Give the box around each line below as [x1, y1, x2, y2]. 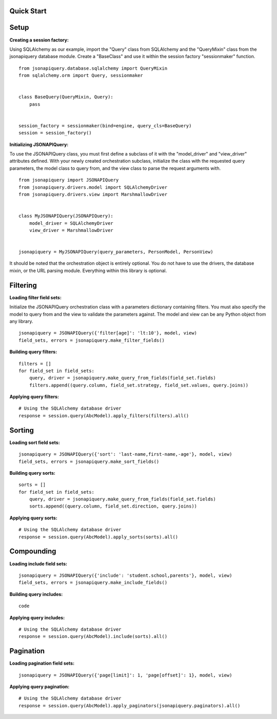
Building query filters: [9, 349, 57, 355]
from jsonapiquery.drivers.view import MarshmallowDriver [18, 191, 168, 197]
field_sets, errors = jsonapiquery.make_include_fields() [18, 580, 168, 586]
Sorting [9, 426, 34, 435]
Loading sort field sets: [9, 439, 60, 445]
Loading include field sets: [9, 560, 68, 567]
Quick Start [9, 7, 47, 15]
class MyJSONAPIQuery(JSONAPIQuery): [18, 213, 114, 219]
